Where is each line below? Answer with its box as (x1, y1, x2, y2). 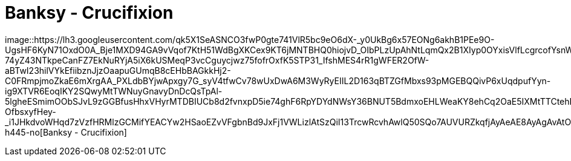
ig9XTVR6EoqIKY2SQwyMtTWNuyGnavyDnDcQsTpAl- (5, 85, 223, 96)
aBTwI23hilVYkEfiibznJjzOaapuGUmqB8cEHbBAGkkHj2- (5, 65, 231, 76)
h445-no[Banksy (5, 126, 73, 137)
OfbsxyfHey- (5, 106, 56, 117)
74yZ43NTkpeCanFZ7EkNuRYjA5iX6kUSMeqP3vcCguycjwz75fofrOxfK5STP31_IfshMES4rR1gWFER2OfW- (5, 54, 429, 65)
